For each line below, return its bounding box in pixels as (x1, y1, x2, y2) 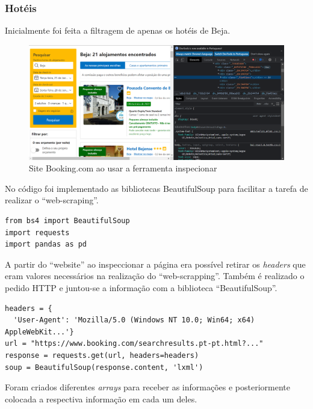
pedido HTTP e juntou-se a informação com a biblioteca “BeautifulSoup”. (5, 281, 277, 294)
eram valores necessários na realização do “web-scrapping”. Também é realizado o (5, 269, 305, 282)
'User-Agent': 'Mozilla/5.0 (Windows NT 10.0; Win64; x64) (13, 316, 255, 325)
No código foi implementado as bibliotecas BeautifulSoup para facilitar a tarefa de (5, 182, 308, 194)
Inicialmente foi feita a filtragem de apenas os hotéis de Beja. (5, 24, 231, 37)
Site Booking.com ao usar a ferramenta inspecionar (29, 162, 217, 174)
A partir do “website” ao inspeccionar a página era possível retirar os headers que (5, 257, 306, 270)
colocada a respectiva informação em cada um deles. (5, 392, 197, 405)
